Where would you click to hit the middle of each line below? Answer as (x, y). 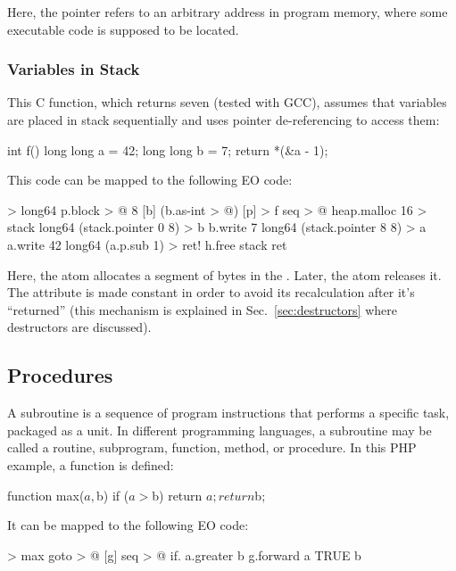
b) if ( (113, 495)
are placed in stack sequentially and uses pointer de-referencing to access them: (224, 120)
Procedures (60, 375)
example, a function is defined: (91, 464)
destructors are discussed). (79, 327)
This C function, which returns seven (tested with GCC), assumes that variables (227, 102)
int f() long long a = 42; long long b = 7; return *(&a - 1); (168, 149)
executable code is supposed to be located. (123, 29)
